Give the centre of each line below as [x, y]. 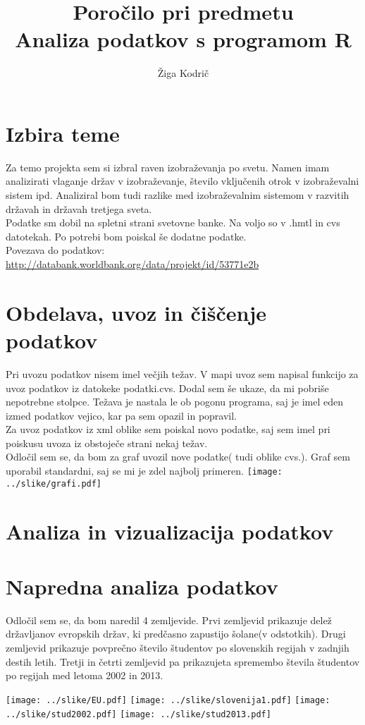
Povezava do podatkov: [55, 250]
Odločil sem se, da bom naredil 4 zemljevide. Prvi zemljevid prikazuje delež [169, 620]
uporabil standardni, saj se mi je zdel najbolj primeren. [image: [144, 471]
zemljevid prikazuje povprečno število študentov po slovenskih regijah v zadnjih [178, 648]
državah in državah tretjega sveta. [79, 208]
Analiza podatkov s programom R [183, 39]
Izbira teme [63, 133]
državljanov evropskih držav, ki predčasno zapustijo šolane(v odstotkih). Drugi [176, 634]
